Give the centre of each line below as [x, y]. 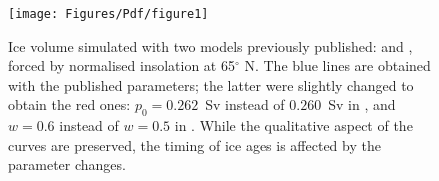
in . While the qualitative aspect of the [293, 125]
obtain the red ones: [69, 104]
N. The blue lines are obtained [337, 65]
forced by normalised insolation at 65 [121, 65]
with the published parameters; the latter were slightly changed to [211, 84]
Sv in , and [362, 104]
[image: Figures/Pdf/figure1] [108, 14]
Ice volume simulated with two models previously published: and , [210, 45]
